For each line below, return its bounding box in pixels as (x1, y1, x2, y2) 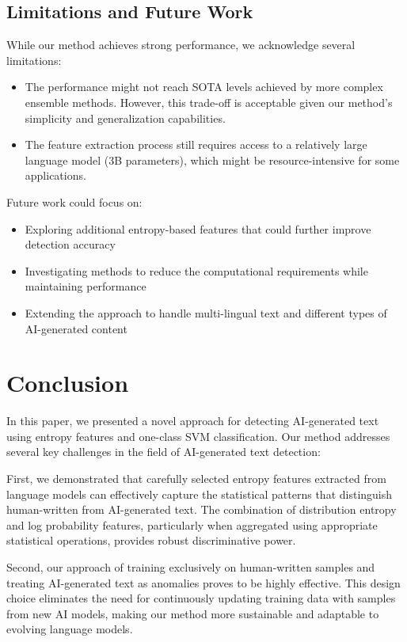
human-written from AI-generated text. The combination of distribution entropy (6, 501, 397, 518)
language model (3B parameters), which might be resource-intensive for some (25, 151, 400, 168)
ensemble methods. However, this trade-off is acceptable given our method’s (25, 93, 393, 110)
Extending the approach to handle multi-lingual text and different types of (25, 304, 387, 321)
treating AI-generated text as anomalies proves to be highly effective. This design (6, 574, 401, 591)
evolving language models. (6, 621, 133, 637)
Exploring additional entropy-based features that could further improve (25, 220, 371, 237)
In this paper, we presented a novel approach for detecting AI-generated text (6, 412, 379, 429)
